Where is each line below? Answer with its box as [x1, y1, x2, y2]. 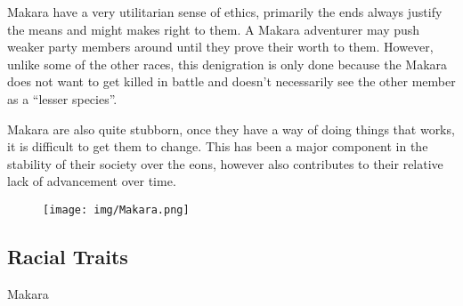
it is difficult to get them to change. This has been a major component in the [7, 137, 428, 156]
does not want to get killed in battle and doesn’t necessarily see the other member [7, 72, 456, 91]
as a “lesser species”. [7, 89, 118, 108]
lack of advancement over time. [7, 172, 176, 190]
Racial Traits [7, 242, 128, 270]
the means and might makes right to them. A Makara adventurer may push [7, 20, 420, 38]
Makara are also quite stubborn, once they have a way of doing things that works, [7, 119, 455, 138]
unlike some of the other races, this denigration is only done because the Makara [7, 54, 448, 73]
